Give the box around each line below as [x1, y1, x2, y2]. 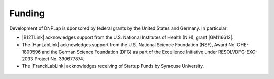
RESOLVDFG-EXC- [218, 49, 258, 55]
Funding [9, 8, 45, 19]
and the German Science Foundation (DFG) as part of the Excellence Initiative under [41, 49, 218, 55]
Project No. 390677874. [34, 56, 85, 62]
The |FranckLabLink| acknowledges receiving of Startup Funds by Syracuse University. [22, 63, 204, 69]
